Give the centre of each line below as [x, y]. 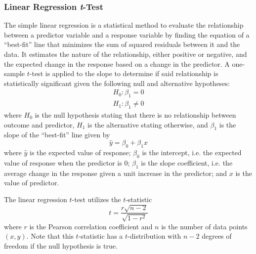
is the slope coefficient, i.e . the [187, 162]
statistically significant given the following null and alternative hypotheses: [117, 83]
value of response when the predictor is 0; [67, 162]
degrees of [217, 236]
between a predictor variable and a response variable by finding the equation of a [127, 34]
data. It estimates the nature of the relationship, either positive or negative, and [126, 54]
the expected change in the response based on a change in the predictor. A [117, 63]
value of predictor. [32, 183]
